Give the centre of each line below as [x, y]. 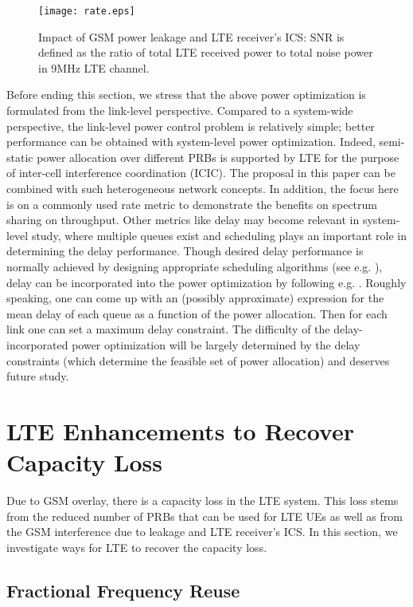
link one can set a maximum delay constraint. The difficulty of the [168, 329]
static [20, 157]
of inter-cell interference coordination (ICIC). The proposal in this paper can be [201, 173]
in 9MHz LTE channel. [94, 67]
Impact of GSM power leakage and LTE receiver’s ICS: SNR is [191, 36]
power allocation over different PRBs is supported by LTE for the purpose [218, 157]
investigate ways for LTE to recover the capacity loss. [137, 547]
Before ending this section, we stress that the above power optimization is [186, 95]
